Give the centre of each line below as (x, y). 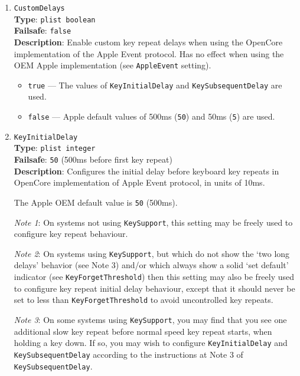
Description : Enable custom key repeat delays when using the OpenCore (148, 42)
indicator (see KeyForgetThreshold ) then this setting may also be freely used (154, 277)
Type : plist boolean (55, 19)
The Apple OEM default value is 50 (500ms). (96, 202)
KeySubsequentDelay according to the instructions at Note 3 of (128, 354)
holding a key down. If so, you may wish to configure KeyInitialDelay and (151, 343)
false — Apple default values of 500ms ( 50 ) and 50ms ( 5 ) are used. (151, 116)
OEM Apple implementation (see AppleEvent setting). (112, 65)
